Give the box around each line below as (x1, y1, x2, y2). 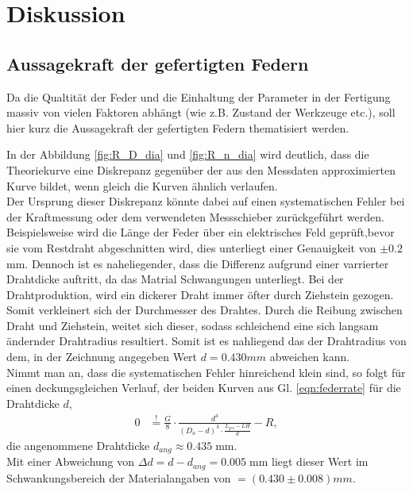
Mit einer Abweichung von (6, 453, 135, 470)
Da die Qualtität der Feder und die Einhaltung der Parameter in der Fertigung (6, 88, 391, 105)
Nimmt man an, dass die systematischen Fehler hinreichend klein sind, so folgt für (6, 363, 406, 380)
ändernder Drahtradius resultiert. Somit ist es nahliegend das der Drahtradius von (6, 332, 407, 349)
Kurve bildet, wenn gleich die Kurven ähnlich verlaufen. (6, 177, 278, 194)
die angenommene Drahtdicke (6, 436, 150, 453)
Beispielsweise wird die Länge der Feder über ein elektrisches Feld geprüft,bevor (6, 224, 395, 240)
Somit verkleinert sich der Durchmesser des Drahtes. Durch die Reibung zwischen (6, 302, 403, 318)
